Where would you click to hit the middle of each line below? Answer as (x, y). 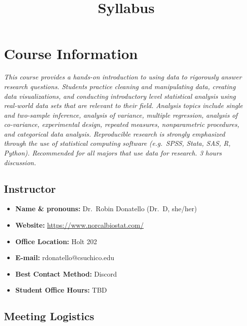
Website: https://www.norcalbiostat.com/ (79, 225)
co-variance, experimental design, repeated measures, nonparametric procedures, (122, 124)
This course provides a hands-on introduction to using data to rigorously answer (123, 77)
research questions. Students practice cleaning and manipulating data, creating (120, 86)
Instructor (30, 188)
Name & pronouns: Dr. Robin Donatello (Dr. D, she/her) (106, 209)
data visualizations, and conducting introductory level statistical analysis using (120, 96)
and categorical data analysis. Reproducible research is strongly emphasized (115, 133)
